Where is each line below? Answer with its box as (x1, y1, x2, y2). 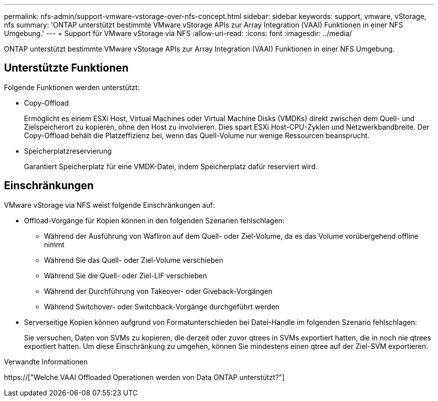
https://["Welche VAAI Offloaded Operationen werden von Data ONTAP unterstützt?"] (4, 372, 285, 381)
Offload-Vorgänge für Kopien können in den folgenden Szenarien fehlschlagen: (24, 216, 284, 225)
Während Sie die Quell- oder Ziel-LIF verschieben (44, 271, 207, 280)
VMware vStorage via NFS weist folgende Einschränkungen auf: (4, 200, 215, 209)
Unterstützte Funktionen (4, 62, 129, 75)
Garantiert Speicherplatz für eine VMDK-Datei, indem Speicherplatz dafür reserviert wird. (24, 162, 318, 171)
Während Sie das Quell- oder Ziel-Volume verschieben (44, 255, 223, 264)
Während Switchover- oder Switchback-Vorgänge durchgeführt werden (44, 302, 279, 311)
